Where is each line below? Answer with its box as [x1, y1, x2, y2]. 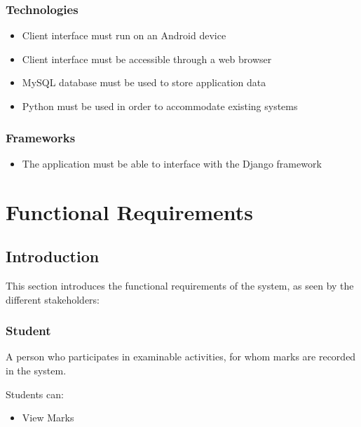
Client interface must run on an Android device [22, 28, 226, 43]
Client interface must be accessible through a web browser [22, 51, 272, 66]
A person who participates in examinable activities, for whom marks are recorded [6, 349, 356, 364]
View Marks [22, 410, 74, 425]
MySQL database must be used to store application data [22, 75, 266, 90]
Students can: [6, 386, 64, 401]
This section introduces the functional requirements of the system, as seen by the [6, 278, 354, 292]
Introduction [6, 245, 100, 267]
